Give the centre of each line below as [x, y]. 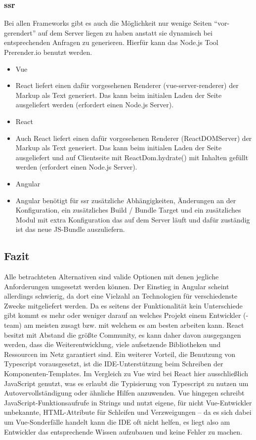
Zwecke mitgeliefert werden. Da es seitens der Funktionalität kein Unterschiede [123, 305]
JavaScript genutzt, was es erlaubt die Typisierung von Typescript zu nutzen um [126, 383]
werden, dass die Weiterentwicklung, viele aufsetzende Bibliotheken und [112, 344]
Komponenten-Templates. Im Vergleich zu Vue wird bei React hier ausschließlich [126, 374]
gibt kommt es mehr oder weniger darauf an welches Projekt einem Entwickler [123, 315]
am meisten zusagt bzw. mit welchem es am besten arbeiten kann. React [134, 325]
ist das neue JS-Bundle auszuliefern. [70, 229]
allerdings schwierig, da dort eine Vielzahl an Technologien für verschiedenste [121, 296]
